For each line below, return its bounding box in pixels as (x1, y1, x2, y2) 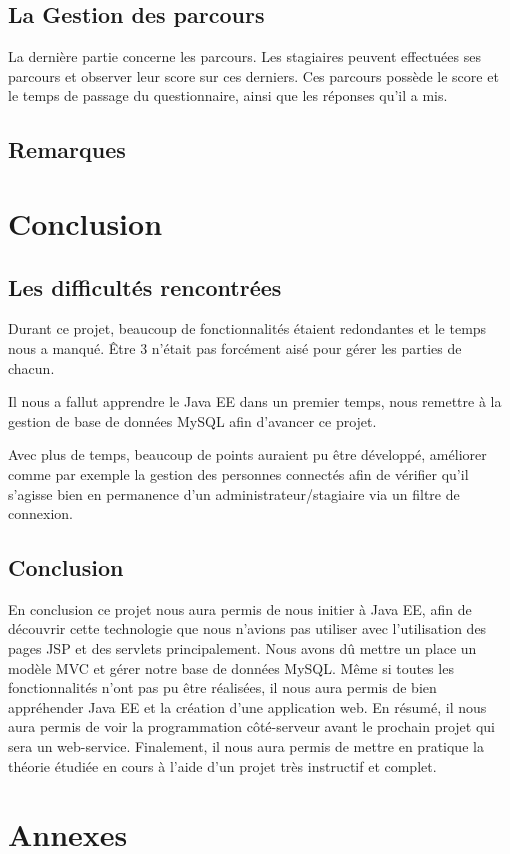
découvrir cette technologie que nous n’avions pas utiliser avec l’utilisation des (8, 618, 487, 639)
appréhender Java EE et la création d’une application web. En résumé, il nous (8, 696, 487, 717)
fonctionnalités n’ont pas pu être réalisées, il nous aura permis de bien (8, 677, 437, 698)
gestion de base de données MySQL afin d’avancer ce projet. (8, 410, 377, 431)
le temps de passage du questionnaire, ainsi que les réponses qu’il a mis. (8, 85, 448, 106)
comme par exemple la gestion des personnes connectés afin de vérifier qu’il (8, 463, 469, 484)
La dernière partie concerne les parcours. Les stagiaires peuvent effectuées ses (8, 46, 481, 67)
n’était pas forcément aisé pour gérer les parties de (151, 337, 462, 358)
